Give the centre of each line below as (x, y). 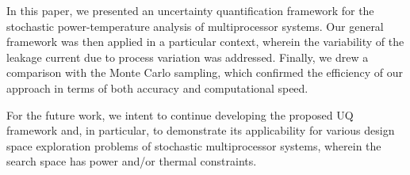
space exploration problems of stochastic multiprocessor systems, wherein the (194, 145)
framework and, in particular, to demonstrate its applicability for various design (201, 130)
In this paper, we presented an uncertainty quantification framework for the (190, 10)
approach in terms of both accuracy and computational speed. (157, 87)
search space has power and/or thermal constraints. (132, 161)
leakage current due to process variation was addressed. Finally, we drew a (188, 57)
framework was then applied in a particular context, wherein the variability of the (205, 42)
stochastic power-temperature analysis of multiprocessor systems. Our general (195, 26)
